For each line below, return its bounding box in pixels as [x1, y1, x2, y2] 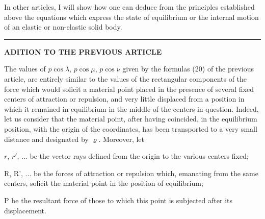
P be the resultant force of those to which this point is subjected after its [4, 194, 232, 205]
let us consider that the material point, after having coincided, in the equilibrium [4, 113, 257, 124]
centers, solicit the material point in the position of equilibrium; [4, 178, 203, 188]
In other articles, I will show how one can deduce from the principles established [4, 2, 255, 12]
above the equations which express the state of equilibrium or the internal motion [4, 11, 259, 22]
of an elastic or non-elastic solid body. [4, 21, 122, 32]
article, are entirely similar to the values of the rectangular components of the [4, 73, 247, 84]
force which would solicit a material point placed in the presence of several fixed [4, 83, 254, 94]
